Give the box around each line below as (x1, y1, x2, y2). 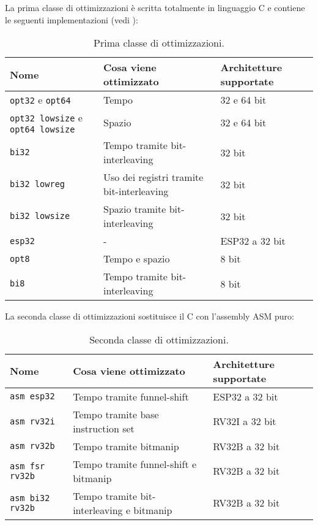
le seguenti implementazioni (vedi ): (5, 13, 138, 26)
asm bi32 (10, 492, 50, 503)
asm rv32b (10, 441, 55, 451)
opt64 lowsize (10, 125, 75, 135)
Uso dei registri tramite (103, 170, 204, 185)
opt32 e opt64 (10, 93, 71, 107)
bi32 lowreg (10, 179, 65, 190)
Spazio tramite (103, 202, 166, 217)
